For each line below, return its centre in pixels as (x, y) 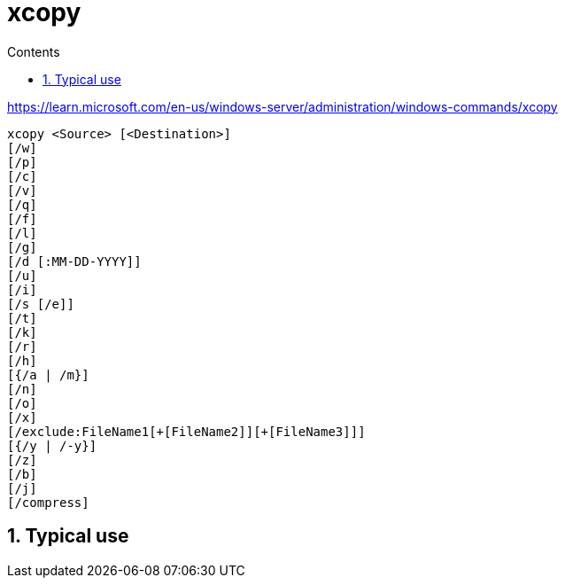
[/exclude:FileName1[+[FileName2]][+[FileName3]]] (186, 431)
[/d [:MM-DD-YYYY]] (74, 261)
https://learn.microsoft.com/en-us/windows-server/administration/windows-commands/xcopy (282, 106)
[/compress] (48, 502)
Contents (34, 51)
